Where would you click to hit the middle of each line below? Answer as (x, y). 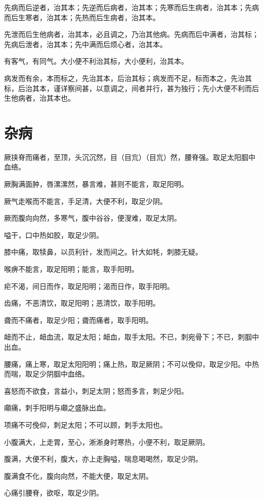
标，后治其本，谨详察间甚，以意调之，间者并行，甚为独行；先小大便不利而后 (131, 88)
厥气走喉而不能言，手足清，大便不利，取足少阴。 (85, 201)
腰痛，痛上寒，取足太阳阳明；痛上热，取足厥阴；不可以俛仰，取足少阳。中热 (131, 364)
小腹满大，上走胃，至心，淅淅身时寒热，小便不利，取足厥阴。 (107, 442)
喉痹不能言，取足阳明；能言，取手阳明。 (71, 269)
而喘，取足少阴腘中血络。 (47, 374)
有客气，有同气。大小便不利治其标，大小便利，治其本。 (96, 61)
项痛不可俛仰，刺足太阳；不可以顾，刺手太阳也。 (85, 424)
